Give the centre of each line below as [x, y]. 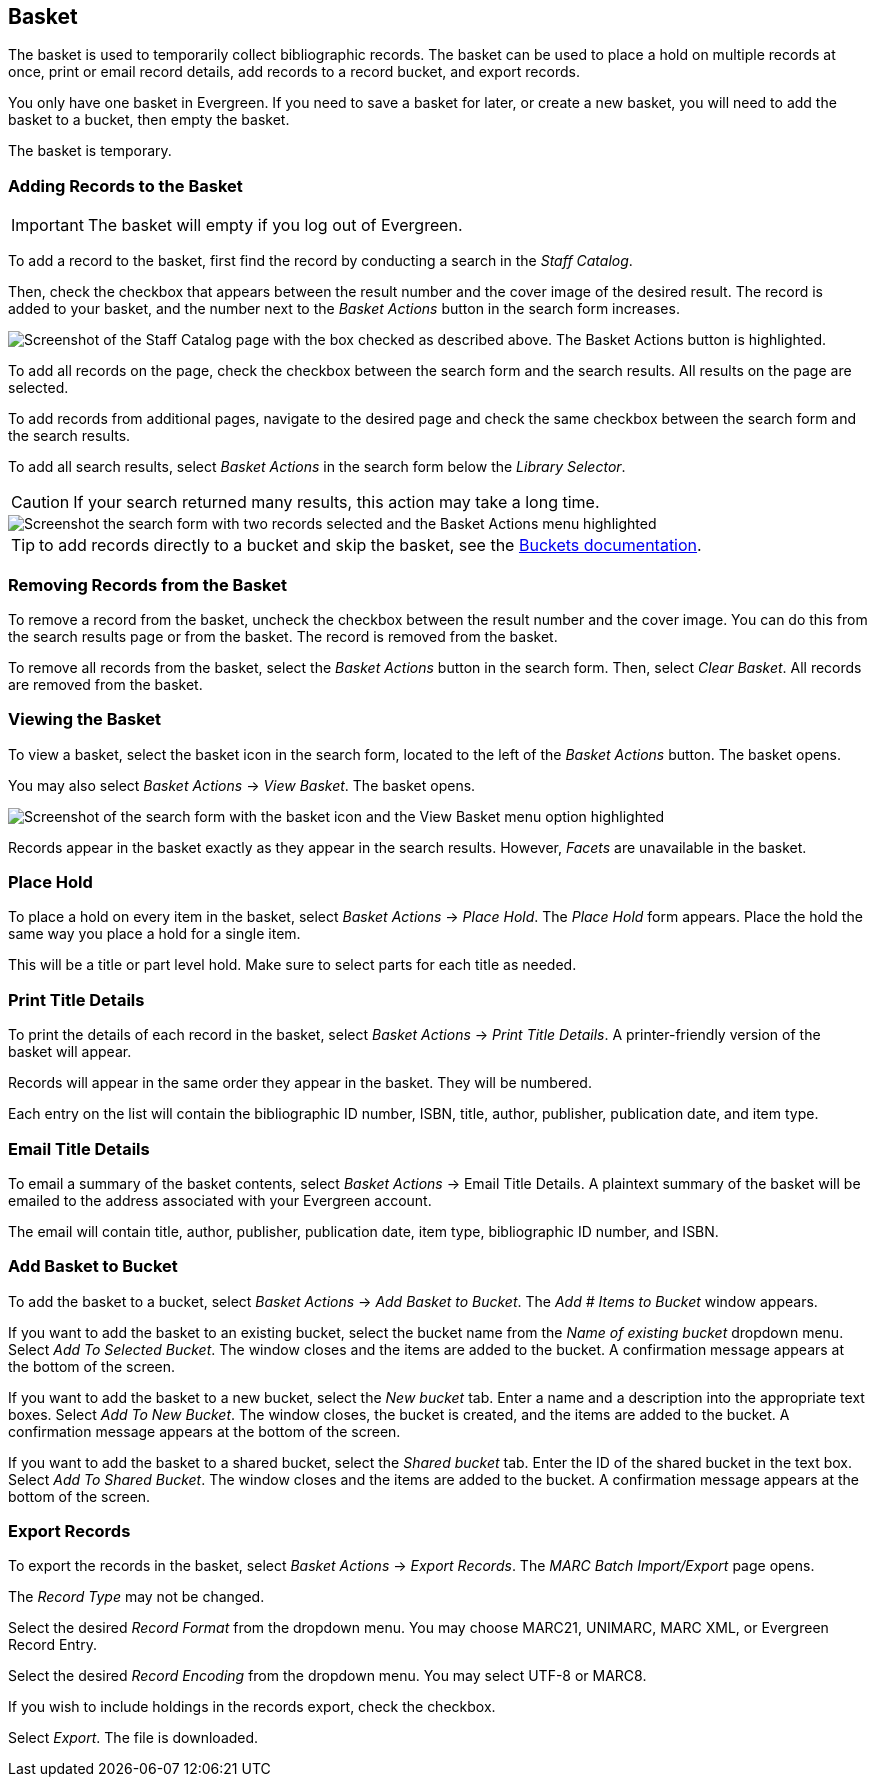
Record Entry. [52, 1645]
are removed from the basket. [105, 684]
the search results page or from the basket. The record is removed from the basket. [283, 636]
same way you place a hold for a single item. [154, 934]
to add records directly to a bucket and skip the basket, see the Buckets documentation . [370, 545]
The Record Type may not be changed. [136, 1597]
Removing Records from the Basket [147, 584]
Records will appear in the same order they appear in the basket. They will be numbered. [300, 1083]
